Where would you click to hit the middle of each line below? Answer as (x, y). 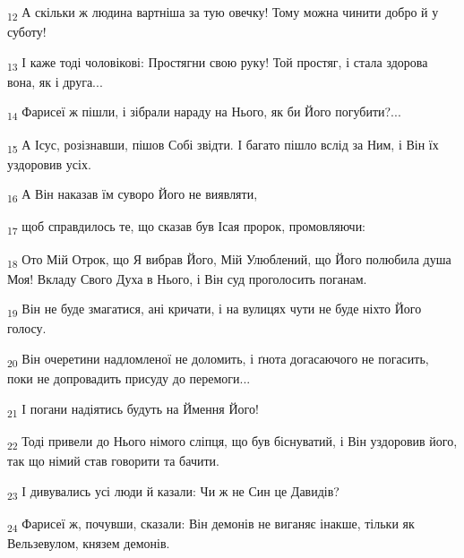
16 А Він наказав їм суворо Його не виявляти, (133, 195)
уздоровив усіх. (49, 163)
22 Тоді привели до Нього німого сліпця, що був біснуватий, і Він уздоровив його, (232, 442)
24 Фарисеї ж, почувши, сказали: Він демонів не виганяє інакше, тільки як (211, 524)
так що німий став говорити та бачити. (113, 460)
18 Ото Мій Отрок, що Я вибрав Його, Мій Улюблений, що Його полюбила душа (229, 260)
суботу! (27, 32)
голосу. (27, 328)
